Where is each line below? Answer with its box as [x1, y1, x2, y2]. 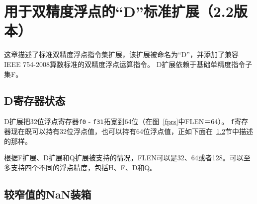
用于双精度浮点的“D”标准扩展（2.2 [4, 1, 234, 21]
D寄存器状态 [4, 93, 66, 108]
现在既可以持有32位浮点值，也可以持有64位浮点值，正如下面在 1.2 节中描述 [10, 126, 253, 136]
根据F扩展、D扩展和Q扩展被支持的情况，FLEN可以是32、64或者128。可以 [4, 152, 244, 163]
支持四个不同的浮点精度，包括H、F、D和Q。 [10, 162, 157, 172]
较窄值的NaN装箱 [4, 186, 91, 202]
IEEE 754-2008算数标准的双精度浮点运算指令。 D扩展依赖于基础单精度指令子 [4, 59, 253, 69]
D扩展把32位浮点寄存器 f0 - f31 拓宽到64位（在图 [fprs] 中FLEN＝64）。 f [4, 116, 235, 127]
